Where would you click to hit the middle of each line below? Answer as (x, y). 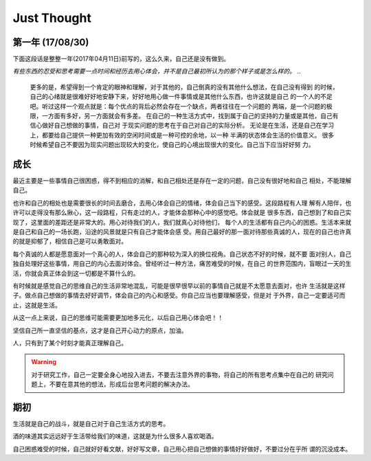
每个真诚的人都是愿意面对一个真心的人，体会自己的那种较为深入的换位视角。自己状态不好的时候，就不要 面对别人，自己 (182, 254)
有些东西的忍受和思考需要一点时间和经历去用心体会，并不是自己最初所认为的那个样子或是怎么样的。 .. (157, 71)
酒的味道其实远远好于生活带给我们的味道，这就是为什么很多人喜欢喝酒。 (115, 436)
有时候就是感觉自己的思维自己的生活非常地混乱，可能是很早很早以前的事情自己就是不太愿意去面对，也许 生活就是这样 (179, 286)
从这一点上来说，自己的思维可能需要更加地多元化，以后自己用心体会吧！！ (118, 318)
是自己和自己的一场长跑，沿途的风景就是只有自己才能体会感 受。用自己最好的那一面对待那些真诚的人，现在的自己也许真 (182, 232)
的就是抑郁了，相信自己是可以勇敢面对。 (70, 241)
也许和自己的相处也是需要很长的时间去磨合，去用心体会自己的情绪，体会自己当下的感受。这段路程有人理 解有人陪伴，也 (182, 203)
